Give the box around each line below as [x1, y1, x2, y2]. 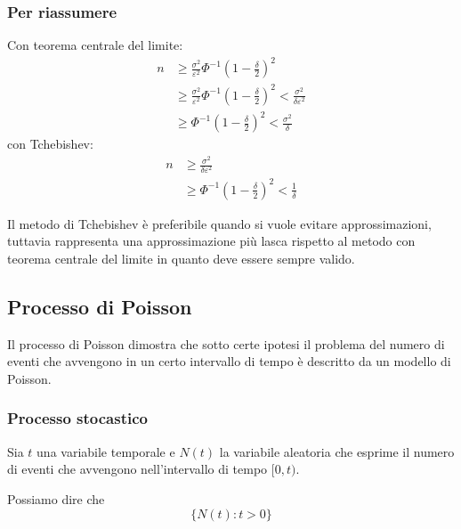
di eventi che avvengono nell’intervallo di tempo [7, 460, 268, 478]
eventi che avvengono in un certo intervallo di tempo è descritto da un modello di [7, 352, 451, 370]
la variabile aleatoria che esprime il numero [219, 442, 455, 460]
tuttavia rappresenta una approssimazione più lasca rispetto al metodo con [7, 232, 416, 250]
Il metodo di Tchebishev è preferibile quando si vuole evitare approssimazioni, [7, 214, 432, 232]
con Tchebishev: [7, 134, 93, 153]
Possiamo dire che [7, 489, 105, 508]
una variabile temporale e [36, 442, 175, 460]
